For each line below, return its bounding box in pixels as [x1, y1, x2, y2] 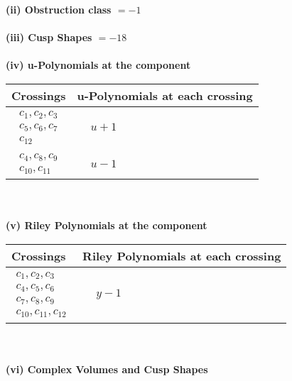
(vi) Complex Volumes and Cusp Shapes [6, 361, 208, 376]
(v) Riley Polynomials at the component [6, 218, 207, 233]
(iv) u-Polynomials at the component [6, 57, 191, 72]
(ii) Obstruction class [6, 2, 112, 16]
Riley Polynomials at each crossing [82, 248, 281, 265]
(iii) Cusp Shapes [6, 30, 92, 45]
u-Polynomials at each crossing [77, 87, 253, 104]
